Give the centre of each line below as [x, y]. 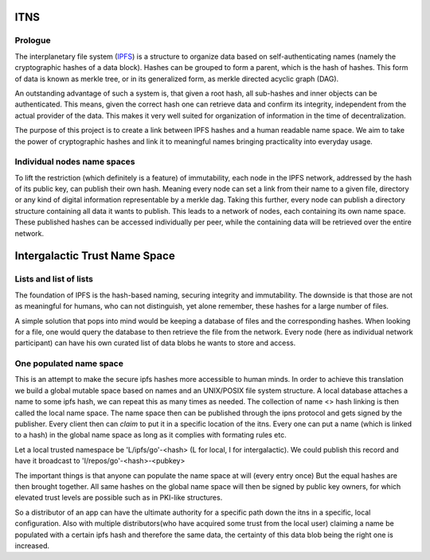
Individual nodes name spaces [75, 161]
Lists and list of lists [54, 279]
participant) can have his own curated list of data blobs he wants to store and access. [155, 343]
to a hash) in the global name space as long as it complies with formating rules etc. [150, 435]
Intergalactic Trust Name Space [95, 256]
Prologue [33, 41]
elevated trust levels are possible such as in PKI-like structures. [119, 498]
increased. [32, 546]
